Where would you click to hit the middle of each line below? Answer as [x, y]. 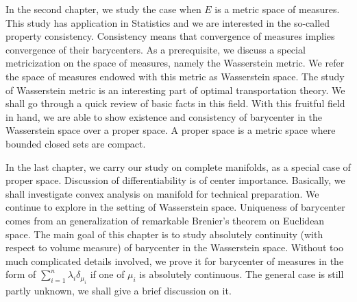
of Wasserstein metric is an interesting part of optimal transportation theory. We [175, 90]
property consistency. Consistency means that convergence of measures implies [170, 36]
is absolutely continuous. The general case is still [242, 274]
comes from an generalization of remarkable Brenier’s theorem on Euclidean [165, 220]
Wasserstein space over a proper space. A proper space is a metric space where [171, 130]
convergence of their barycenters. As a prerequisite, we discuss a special [156, 49]
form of [21, 274]
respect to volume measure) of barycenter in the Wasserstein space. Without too [174, 247]
